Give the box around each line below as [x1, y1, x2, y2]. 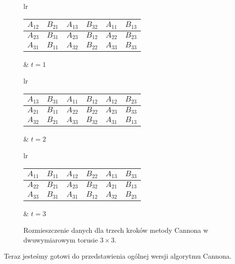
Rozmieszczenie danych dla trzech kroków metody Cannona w [23, 225, 209, 235]
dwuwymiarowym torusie [23, 234, 98, 244]
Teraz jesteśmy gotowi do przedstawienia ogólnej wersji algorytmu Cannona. [4, 251, 232, 261]
